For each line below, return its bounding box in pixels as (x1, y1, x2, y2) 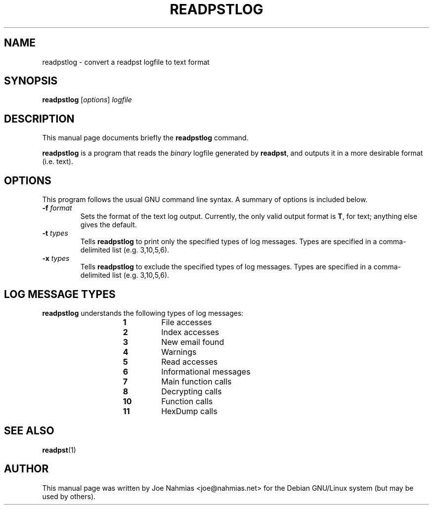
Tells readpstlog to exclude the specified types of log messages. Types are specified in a (80, 262, 372, 271)
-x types (42, 254, 70, 263)
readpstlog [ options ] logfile (42, 95, 132, 104)
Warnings (161, 346, 197, 357)
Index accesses (161, 327, 219, 337)
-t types (42, 229, 68, 238)
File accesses (161, 317, 212, 327)
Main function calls (161, 376, 232, 386)
